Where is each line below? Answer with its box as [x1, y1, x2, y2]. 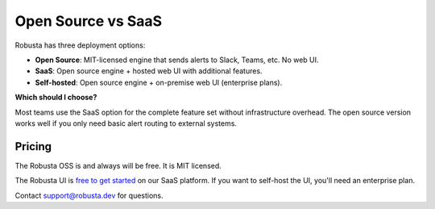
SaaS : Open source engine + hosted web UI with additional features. [35, 66, 263, 76]
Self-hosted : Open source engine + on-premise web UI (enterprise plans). [35, 77, 283, 87]
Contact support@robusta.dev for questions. [14, 190, 164, 200]
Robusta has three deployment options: [14, 40, 146, 50]
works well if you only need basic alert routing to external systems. [14, 118, 238, 128]
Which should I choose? [14, 93, 97, 102]
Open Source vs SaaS [14, 12, 163, 30]
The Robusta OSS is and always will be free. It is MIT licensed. [14, 161, 222, 170]
